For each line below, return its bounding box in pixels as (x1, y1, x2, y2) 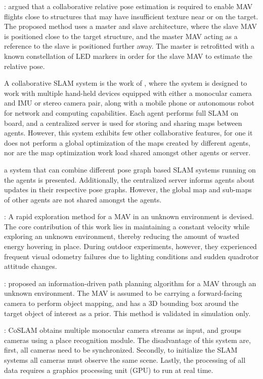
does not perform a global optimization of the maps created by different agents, (4, 137, 250, 148)
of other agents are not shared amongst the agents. (4, 194, 162, 204)
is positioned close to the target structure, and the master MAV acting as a (4, 30, 238, 41)
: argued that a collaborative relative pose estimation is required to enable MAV (4, 1, 253, 11)
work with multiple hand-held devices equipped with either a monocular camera (4, 87, 252, 98)
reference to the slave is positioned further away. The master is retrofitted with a (4, 41, 254, 51)
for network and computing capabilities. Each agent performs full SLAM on (4, 107, 239, 118)
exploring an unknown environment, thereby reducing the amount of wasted (4, 231, 239, 242)
